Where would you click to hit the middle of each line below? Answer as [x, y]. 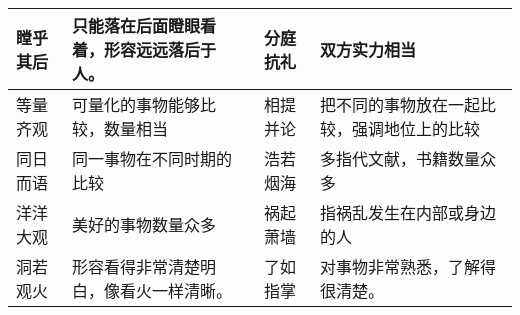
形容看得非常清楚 [136, 266]
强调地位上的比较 [415, 128]
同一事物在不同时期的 [152, 158]
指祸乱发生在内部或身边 [407, 212]
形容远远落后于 [160, 49]
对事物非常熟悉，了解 [399, 266]
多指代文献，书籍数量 [399, 158]
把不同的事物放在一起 [399, 104]
